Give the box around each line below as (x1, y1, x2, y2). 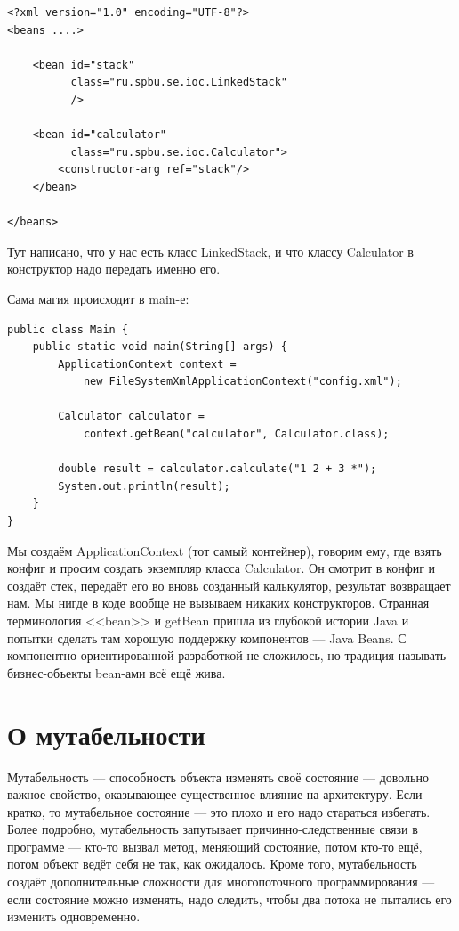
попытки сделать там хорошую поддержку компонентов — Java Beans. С (7, 628, 407, 647)
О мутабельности (7, 715, 205, 752)
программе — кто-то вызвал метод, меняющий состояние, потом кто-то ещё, (7, 837, 423, 855)
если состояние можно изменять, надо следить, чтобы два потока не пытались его (7, 889, 452, 908)
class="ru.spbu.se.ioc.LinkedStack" (70, 76, 287, 89)
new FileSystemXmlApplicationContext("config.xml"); (83, 375, 402, 388)
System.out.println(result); (58, 479, 230, 493)
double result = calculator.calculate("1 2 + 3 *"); (58, 462, 377, 476)
